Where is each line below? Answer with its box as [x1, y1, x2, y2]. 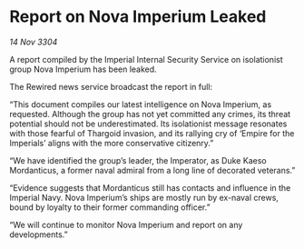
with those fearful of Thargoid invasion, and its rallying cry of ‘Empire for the [9, 127, 295, 138]
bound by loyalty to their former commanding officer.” [9, 202, 211, 213]
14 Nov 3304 [9, 36, 58, 47]
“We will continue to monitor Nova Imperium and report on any [9, 219, 243, 230]
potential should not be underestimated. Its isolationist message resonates [9, 118, 288, 129]
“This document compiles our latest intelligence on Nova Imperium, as [9, 98, 272, 110]
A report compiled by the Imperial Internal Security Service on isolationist [9, 54, 283, 65]
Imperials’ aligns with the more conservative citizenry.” [9, 137, 214, 148]
